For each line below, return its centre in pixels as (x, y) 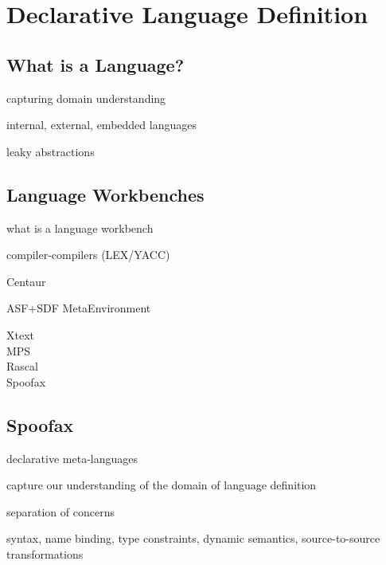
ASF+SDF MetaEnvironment (79, 308)
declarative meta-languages (72, 458)
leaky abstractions (51, 151)
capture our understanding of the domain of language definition (162, 485)
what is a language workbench (80, 228)
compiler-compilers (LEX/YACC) (88, 255)
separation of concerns (60, 511)
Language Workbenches (105, 194)
